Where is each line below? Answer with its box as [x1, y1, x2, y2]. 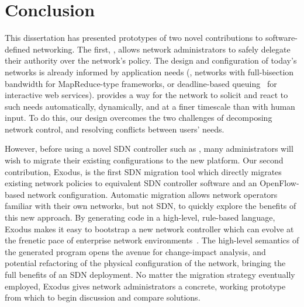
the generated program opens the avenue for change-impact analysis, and [5, 245, 266, 257]
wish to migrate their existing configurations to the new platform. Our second [5, 154, 284, 166]
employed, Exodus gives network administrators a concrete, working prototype [5, 280, 286, 292]
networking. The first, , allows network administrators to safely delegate [33, 43, 291, 55]
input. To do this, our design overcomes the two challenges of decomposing [5, 111, 272, 124]
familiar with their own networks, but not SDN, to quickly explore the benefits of [5, 200, 296, 212]
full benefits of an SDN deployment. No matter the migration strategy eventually [5, 268, 295, 280]
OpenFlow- [260, 177, 299, 189]
